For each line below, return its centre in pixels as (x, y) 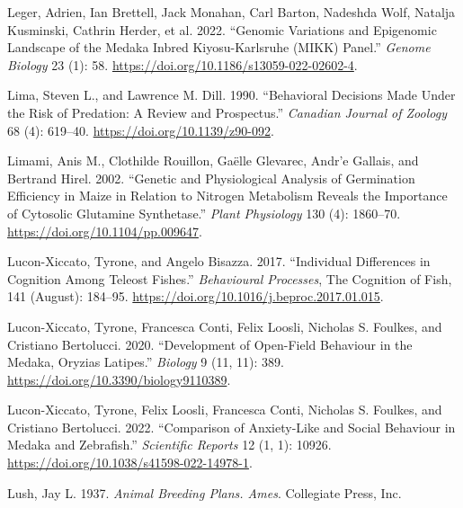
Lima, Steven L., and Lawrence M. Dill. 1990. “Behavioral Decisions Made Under (231, 95)
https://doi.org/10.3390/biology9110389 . (119, 379)
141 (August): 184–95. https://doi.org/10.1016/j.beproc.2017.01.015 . (196, 296)
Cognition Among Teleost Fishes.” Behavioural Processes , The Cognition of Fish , (230, 278)
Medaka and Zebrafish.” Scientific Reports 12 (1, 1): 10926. (169, 445)
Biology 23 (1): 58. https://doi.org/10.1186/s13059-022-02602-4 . (183, 64)
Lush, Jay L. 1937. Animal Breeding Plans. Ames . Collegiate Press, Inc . (205, 492)
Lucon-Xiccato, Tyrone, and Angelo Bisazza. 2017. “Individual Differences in (219, 261)
